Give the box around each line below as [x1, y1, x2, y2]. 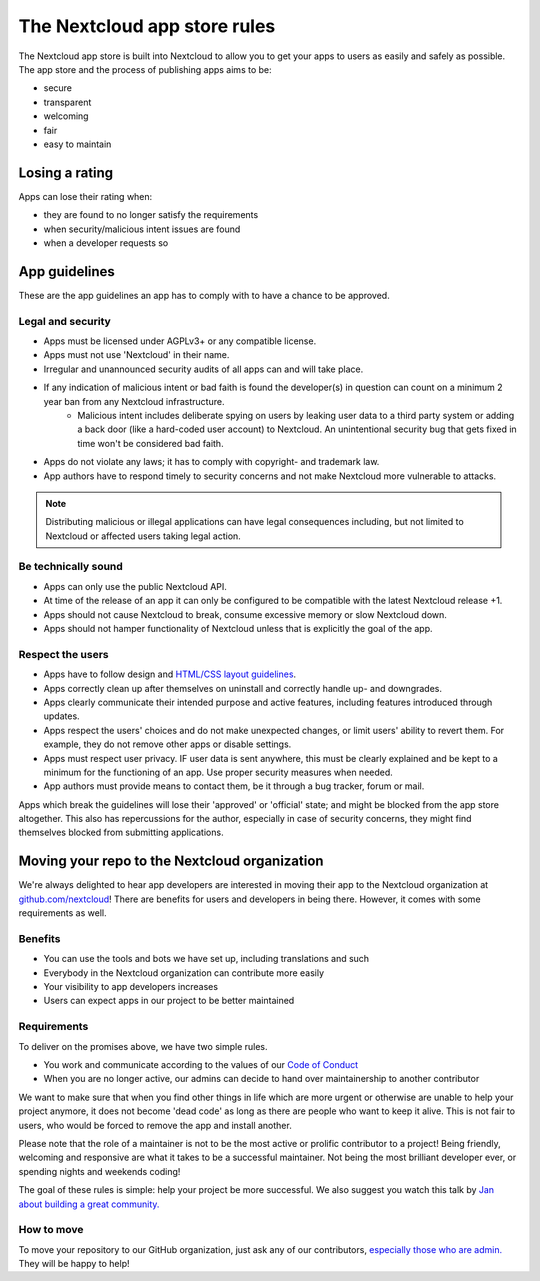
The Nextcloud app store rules [18, 15, 276, 37]
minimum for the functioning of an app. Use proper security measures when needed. [43, 766, 394, 778]
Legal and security [18, 314, 112, 328]
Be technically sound [18, 560, 124, 574]
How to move [18, 1223, 84, 1237]
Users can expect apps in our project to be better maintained [43, 995, 295, 1007]
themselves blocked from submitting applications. [18, 826, 224, 839]
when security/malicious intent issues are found [43, 223, 241, 235]
